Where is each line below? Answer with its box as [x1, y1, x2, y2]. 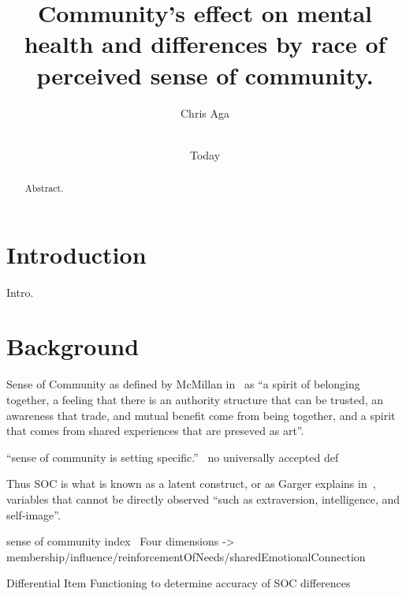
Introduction [6, 238, 147, 270]
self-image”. [6, 506, 61, 523]
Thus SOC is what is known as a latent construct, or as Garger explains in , [6, 475, 376, 492]
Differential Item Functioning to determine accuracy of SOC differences [6, 575, 351, 591]
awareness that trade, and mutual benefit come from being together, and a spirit [6, 407, 396, 423]
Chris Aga [181, 104, 229, 121]
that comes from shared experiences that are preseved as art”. [6, 422, 304, 439]
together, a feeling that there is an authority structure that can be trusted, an [6, 391, 384, 407]
